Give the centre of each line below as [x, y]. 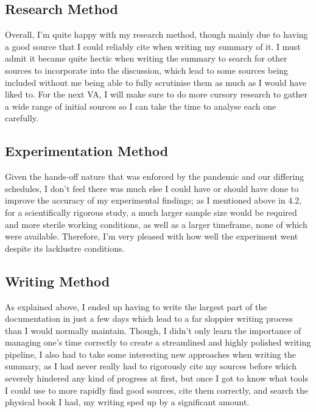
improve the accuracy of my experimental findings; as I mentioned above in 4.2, [153, 200]
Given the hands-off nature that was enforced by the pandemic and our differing [155, 176]
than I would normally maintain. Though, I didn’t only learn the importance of [153, 330]
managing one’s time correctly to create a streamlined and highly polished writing [158, 342]
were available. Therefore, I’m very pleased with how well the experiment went [152, 236]
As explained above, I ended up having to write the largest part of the [136, 306]
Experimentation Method [87, 151]
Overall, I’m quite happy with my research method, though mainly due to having [156, 34]
